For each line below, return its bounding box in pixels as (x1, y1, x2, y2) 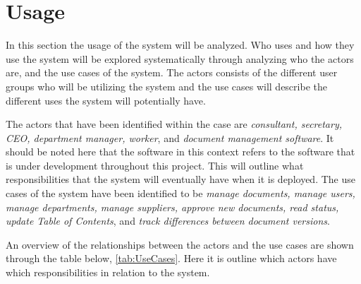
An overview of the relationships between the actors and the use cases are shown (6, 237, 354, 252)
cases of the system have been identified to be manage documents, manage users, (6, 186, 355, 201)
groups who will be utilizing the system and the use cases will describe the (6, 78, 327, 93)
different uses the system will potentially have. (6, 93, 206, 107)
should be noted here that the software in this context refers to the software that (6, 144, 355, 159)
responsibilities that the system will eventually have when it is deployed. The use (6, 172, 355, 187)
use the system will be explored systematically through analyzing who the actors (6, 51, 354, 66)
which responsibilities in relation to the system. (6, 265, 210, 280)
